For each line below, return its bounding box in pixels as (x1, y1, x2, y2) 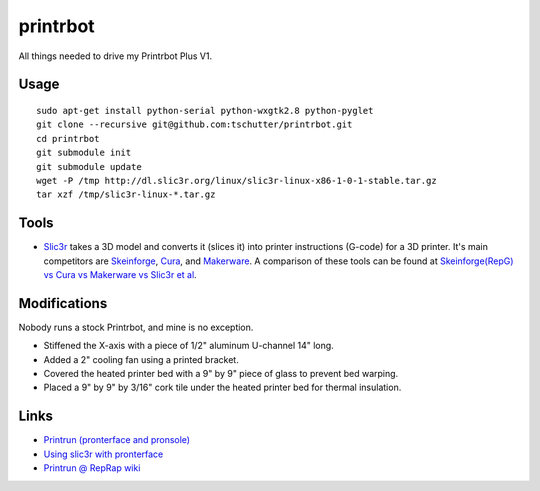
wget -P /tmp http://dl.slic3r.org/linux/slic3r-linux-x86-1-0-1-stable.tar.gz (36, 175, 437, 186)
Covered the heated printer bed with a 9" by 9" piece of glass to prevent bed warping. (43, 368, 399, 380)
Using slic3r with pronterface (43, 448, 164, 460)
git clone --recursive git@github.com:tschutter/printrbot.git (36, 119, 353, 130)
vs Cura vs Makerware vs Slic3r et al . (43, 268, 197, 280)
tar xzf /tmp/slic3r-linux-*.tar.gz (36, 189, 216, 200)
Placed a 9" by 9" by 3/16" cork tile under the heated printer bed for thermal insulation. (43, 381, 402, 394)
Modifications (18, 295, 108, 312)
